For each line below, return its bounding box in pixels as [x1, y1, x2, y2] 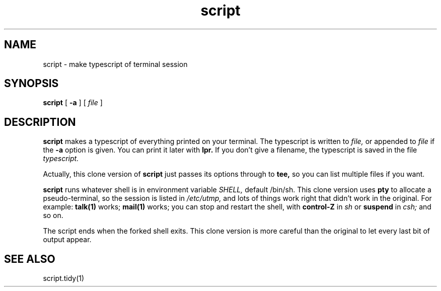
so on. [43, 211, 63, 220]
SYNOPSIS [4, 77, 59, 90]
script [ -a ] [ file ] [43, 98, 103, 107]
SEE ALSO [4, 252, 55, 265]
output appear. [43, 235, 92, 244]
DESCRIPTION [4, 115, 76, 128]
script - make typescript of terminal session [43, 59, 188, 68]
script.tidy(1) [43, 274, 85, 283]
